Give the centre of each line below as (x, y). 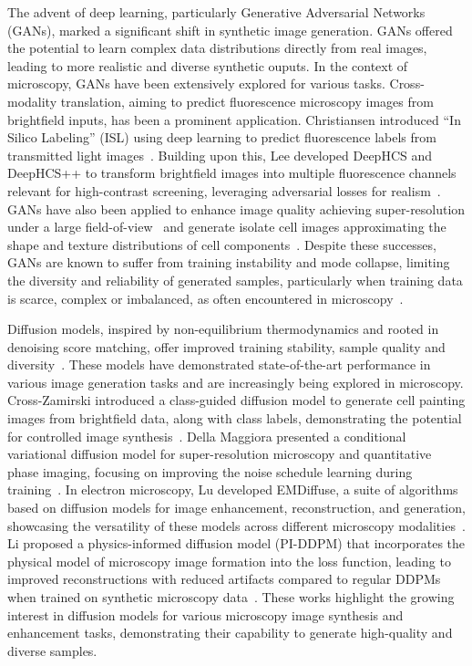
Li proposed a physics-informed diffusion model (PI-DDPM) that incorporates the (236, 543)
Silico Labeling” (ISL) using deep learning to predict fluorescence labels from (222, 137)
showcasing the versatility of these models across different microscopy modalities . (236, 525)
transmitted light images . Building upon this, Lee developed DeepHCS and (220, 155)
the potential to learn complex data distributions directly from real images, (217, 48)
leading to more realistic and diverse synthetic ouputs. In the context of (208, 65)
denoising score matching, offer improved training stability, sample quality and (226, 346)
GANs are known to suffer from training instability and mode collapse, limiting (229, 262)
